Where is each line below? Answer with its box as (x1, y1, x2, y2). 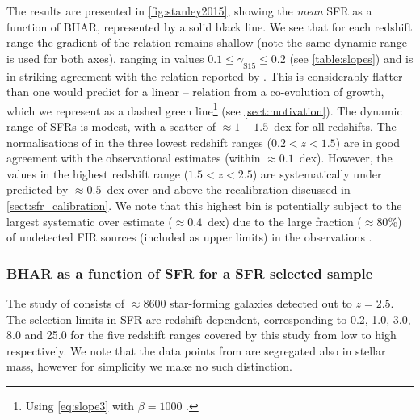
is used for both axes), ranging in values (6, 49, 204, 66)
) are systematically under (252, 165, 382, 182)
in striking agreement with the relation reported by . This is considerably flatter (6, 67, 403, 84)
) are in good (335, 133, 401, 150)
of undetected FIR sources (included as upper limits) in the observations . (6, 229, 372, 246)
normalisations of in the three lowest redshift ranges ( (6, 133, 271, 150)
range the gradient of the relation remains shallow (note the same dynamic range (6, 34, 407, 51)
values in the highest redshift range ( (6, 165, 189, 182)
